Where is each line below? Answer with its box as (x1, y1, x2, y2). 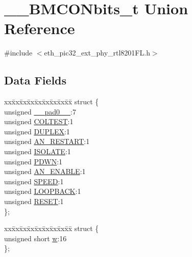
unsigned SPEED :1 (4, 176, 64, 186)
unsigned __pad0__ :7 (4, 106, 76, 117)
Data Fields (4, 72, 67, 88)
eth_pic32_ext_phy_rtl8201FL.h (44, 47, 150, 58)
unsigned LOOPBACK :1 (4, 186, 81, 196)
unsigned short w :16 (4, 233, 67, 243)
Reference (4, 18, 75, 39)
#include (4, 47, 33, 58)
